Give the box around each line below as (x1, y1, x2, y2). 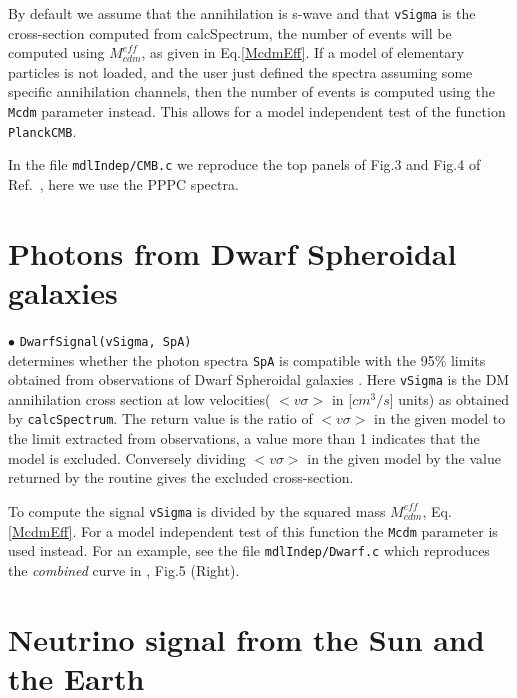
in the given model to (374, 408, 506, 429)
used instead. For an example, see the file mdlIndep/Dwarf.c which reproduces (8, 540, 490, 561)
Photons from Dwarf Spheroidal (8, 232, 457, 273)
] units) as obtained (389, 388, 509, 409)
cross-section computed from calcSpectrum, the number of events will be (8, 22, 452, 43)
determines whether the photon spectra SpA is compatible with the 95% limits (8, 349, 486, 370)
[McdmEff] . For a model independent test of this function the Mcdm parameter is (8, 520, 498, 541)
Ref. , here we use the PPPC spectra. (8, 174, 239, 194)
